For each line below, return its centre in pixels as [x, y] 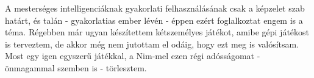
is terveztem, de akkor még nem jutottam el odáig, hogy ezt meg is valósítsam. [152, 44]
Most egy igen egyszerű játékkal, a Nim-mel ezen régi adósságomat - [133, 56]
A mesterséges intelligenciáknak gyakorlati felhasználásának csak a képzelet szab [155, 8]
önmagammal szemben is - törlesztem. [76, 67]
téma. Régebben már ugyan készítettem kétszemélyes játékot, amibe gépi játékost [157, 32]
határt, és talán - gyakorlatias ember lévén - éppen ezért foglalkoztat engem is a [154, 20]
